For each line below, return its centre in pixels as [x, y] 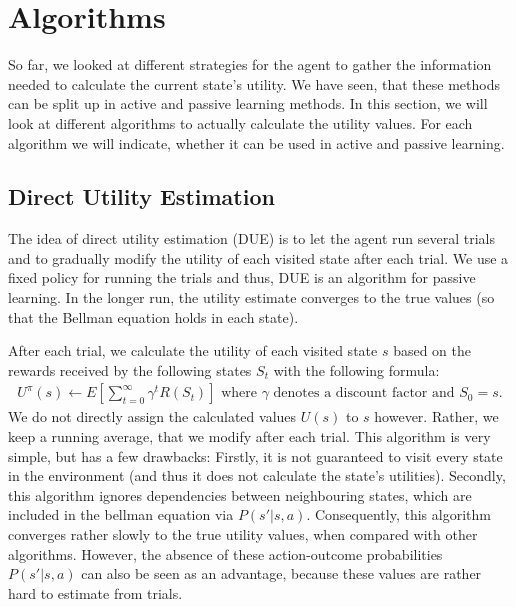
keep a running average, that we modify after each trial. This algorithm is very [249, 436]
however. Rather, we [436, 416]
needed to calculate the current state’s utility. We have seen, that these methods [254, 83]
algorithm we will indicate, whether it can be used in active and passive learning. [256, 142]
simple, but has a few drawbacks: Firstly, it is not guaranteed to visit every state [255, 455]
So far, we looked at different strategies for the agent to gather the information [250, 64]
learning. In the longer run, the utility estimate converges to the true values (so [251, 297]
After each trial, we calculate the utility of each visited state [193, 350]
